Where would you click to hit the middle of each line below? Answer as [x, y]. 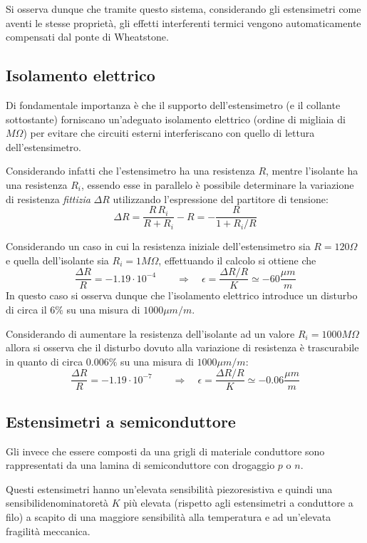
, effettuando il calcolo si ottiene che [237, 260]
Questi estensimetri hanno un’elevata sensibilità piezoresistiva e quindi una [169, 488]
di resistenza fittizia [48, 198]
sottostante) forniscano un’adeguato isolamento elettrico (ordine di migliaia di [176, 119]
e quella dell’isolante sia [57, 260]
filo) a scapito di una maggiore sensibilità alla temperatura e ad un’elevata [169, 517]
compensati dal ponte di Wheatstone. [87, 37]
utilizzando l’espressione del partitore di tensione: [221, 198]
